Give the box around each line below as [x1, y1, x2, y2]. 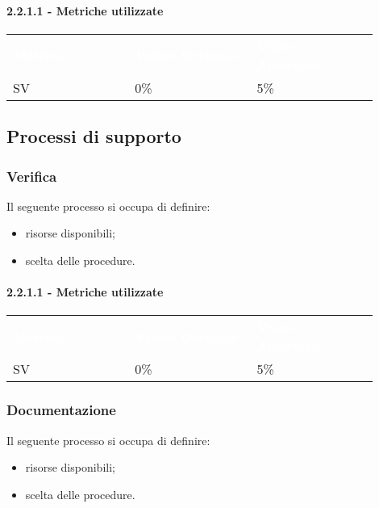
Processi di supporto [6, 124, 181, 149]
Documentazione [6, 400, 116, 420]
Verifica [6, 166, 57, 186]
